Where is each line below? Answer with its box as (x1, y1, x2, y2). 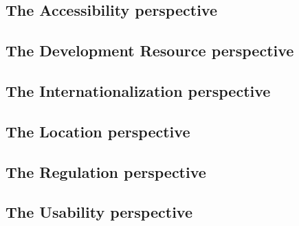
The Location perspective (5, 120, 190, 142)
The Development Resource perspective (5, 40, 294, 61)
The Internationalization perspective (5, 80, 271, 101)
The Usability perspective (5, 201, 192, 223)
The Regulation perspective (5, 161, 206, 182)
